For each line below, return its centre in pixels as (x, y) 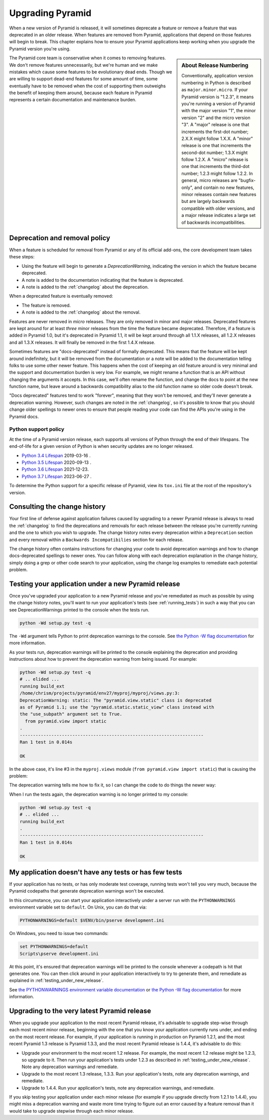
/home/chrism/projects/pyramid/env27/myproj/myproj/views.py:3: (100, 693)
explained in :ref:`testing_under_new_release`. (57, 980)
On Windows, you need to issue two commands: (59, 933)
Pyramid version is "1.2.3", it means (218, 97)
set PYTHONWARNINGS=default (54, 947)
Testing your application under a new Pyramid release (95, 584)
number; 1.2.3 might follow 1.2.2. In (217, 173)
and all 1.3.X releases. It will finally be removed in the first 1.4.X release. (82, 342)
